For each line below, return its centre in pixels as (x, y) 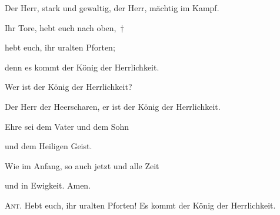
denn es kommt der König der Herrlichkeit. (82, 67)
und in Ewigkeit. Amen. (48, 185)
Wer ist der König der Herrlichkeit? (69, 87)
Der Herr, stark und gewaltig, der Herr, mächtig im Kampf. (112, 8)
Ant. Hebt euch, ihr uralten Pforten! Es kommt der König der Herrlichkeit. (140, 205)
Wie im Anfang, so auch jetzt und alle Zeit (82, 165)
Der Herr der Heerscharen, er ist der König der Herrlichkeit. (113, 106)
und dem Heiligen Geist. (49, 146)
